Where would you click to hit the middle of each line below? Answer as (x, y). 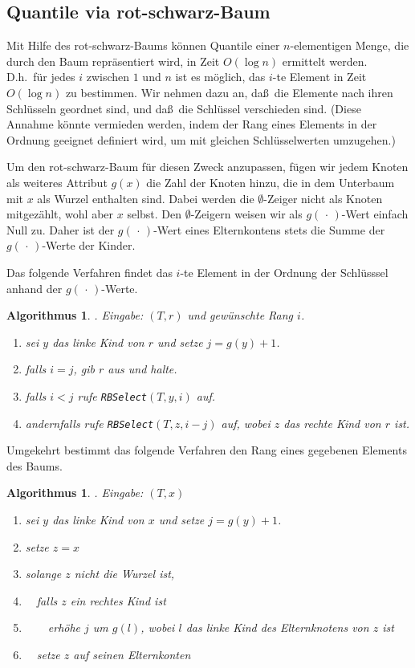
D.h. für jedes (41, 77)
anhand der (35, 288)
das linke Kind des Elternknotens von (277, 627)
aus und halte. (142, 369)
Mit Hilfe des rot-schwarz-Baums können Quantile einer (143, 45)
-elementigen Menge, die (350, 45)
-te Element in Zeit (319, 77)
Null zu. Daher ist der (61, 229)
